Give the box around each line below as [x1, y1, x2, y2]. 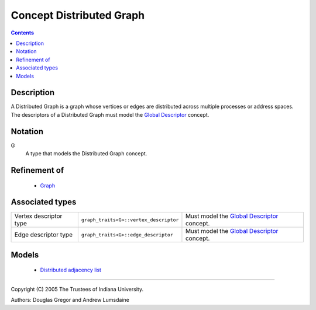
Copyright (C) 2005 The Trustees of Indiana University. [11, 285, 143, 292]
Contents [11, 29, 35, 36]
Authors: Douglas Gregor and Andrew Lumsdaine [11, 297, 130, 304]
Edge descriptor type [14, 231, 73, 239]
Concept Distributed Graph [11, 9, 145, 22]
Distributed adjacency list [40, 266, 102, 274]
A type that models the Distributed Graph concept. [25, 150, 147, 157]
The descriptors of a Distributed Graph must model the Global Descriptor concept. [11, 111, 209, 118]
